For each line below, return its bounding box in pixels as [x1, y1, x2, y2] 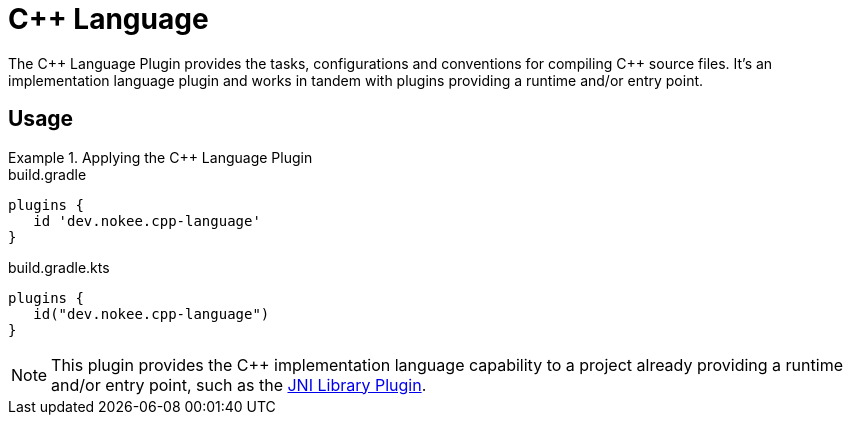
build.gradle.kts [8, 258, 110, 276]
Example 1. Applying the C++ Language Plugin [8, 148, 313, 166]
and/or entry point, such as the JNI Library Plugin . [51, 374, 427, 395]
